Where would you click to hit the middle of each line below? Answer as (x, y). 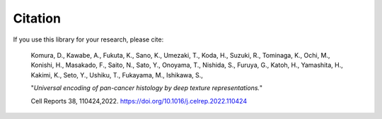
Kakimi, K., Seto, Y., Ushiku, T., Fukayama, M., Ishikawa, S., (117, 75)
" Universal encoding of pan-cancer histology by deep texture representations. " (147, 88)
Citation (37, 18)
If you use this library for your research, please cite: (88, 39)
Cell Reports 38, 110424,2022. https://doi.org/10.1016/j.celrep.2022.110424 (139, 101)
